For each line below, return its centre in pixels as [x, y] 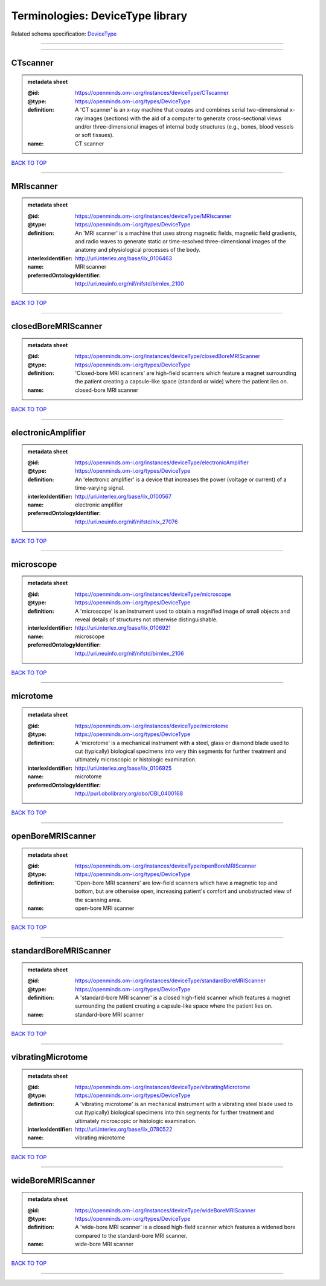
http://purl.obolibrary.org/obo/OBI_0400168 [129, 793]
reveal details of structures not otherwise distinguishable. [146, 619]
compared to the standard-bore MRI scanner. [131, 1235]
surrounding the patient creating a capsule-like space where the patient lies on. [174, 1006]
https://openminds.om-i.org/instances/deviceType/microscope [153, 594]
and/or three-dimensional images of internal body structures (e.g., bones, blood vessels [184, 126]
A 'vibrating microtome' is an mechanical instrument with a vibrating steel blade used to [184, 1104]
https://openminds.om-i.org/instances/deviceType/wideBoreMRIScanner [165, 1210]
